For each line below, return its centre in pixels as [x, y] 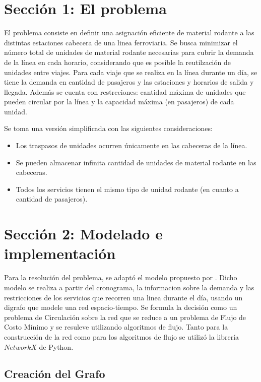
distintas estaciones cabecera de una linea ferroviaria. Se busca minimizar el [121, 42]
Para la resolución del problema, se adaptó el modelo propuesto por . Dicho [121, 277]
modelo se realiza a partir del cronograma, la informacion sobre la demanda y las [129, 287]
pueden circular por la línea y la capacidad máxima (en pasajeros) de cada [119, 102]
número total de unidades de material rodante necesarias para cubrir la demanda [129, 52]
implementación [60, 253]
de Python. [56, 346]
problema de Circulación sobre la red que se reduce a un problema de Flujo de [125, 317]
